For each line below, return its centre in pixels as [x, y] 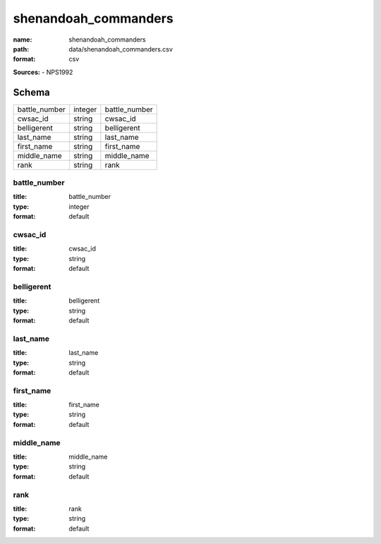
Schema [32, 92]
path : [21, 49]
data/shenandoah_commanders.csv [121, 49]
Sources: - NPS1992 [43, 72]
